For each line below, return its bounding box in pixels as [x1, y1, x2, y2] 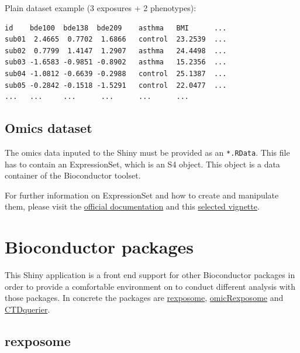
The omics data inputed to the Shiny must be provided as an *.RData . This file [5, 146, 290, 158]
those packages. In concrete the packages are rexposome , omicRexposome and [5, 292, 284, 304]
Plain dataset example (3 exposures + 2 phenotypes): [5, 2, 196, 13]
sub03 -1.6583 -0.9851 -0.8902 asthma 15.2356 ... [5, 58, 227, 67]
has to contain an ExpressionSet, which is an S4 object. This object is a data [5, 157, 280, 170]
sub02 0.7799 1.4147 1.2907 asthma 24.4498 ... [5, 46, 227, 55]
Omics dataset [5, 119, 92, 137]
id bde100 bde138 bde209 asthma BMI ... [5, 23, 227, 32]
